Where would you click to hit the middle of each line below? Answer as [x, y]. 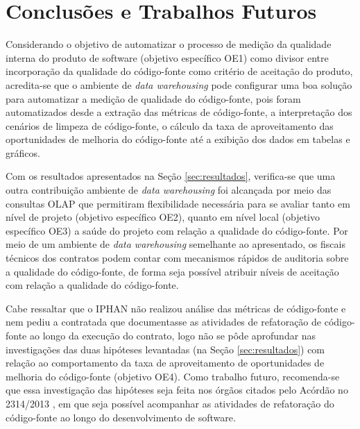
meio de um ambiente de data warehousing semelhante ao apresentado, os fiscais [175, 244]
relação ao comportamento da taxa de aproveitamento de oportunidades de [165, 363]
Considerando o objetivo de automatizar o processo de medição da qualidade [169, 44]
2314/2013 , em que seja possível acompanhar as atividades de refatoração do [170, 403]
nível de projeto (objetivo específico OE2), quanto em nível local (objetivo [163, 217]
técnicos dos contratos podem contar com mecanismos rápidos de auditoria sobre [177, 258]
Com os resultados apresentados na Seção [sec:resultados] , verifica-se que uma [171, 176]
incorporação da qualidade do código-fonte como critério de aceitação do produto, [179, 71]
